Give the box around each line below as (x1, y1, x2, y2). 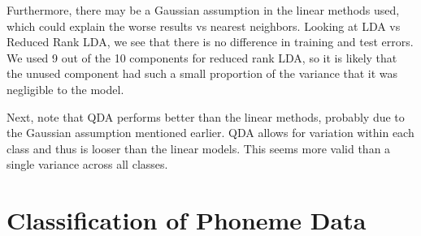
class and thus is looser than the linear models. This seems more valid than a (7, 139, 391, 157)
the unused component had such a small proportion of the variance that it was (7, 65, 398, 82)
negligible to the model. (7, 80, 124, 97)
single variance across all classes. (7, 156, 168, 173)
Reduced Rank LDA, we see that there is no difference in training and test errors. (7, 33, 414, 50)
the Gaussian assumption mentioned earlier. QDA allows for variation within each (7, 124, 414, 141)
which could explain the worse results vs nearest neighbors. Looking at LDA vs (7, 17, 401, 34)
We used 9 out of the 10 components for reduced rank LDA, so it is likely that (7, 49, 397, 66)
